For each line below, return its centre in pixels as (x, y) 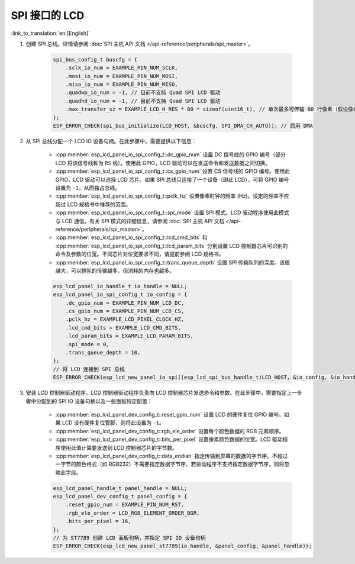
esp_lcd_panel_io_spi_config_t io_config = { (120, 295)
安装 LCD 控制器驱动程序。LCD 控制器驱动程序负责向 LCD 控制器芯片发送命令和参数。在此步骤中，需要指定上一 (162, 393)
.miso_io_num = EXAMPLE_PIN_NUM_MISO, (122, 85)
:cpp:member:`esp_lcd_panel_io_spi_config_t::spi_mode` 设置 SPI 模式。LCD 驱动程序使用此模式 (172, 212)
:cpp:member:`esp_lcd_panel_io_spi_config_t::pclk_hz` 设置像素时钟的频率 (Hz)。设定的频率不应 (172, 196)
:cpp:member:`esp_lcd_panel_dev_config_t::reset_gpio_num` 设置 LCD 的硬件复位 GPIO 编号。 (170, 414)
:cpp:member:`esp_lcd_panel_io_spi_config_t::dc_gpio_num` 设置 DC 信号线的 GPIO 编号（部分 (171, 154)
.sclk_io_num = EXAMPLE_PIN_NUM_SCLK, (122, 68)
